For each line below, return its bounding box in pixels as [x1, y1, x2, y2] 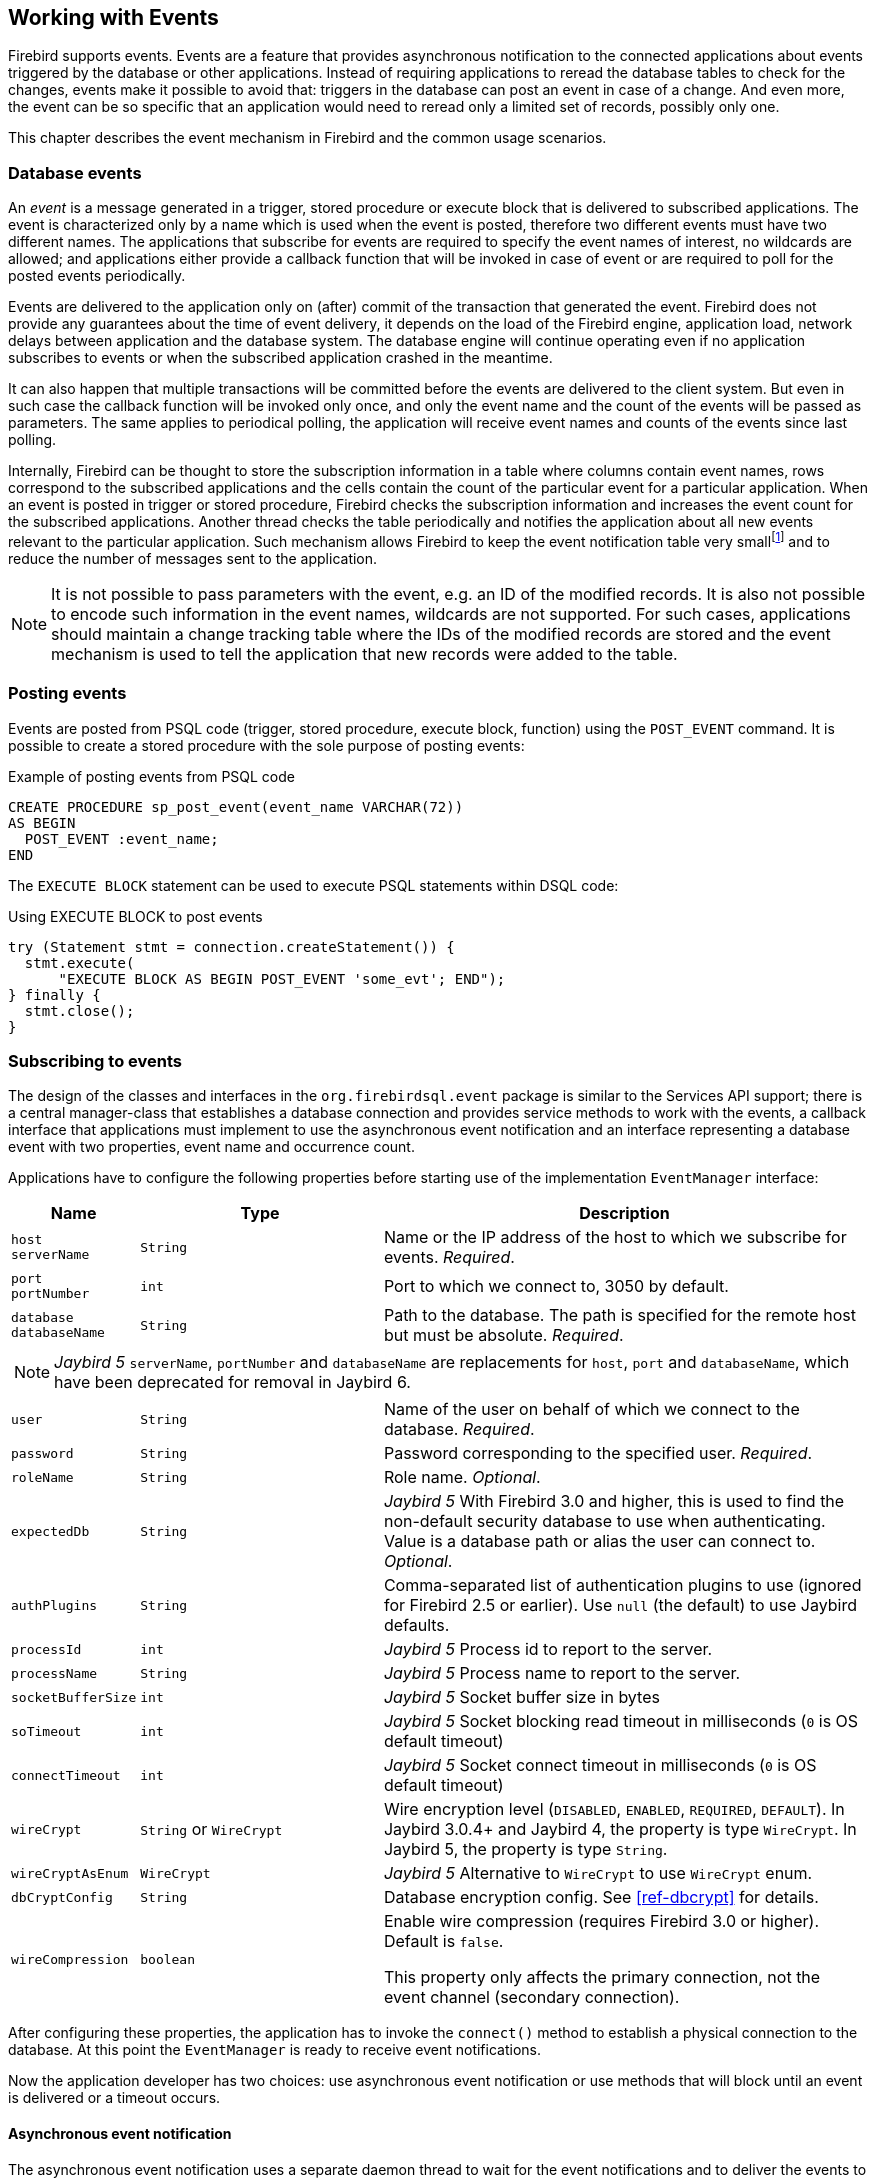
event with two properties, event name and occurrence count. [8, 1138, 415, 1156]
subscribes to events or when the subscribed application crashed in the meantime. [8, 349, 553, 367]
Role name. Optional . [383, 1467, 541, 1488]
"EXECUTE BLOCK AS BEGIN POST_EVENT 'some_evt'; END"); [58, 970, 506, 987]
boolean [140, 1951, 196, 1967]
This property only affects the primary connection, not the [383, 1967, 821, 1988]
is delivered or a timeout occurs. [8, 2089, 221, 2107]
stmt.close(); [24, 1002, 135, 1019]
